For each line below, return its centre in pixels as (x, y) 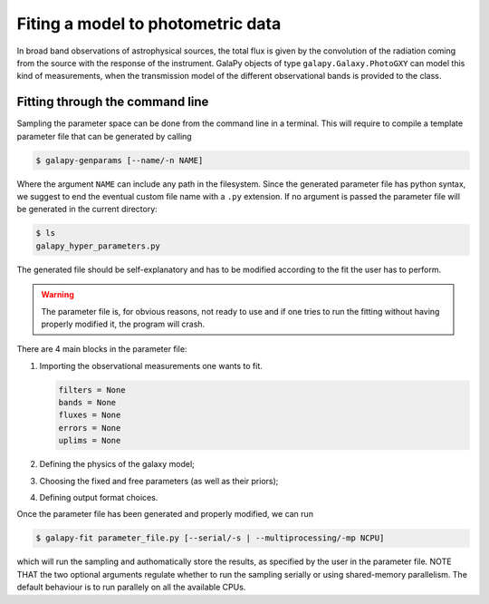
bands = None (87, 403)
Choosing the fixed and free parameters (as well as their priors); (159, 481)
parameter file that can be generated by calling (104, 136)
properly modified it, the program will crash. (123, 324)
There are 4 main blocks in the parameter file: (102, 349)
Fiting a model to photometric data (149, 24)
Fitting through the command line (113, 102)
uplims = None (90, 441)
